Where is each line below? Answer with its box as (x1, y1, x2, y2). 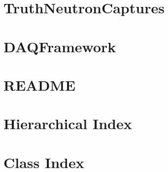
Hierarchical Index (3, 113, 132, 134)
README (3, 74, 76, 95)
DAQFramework (3, 36, 116, 56)
